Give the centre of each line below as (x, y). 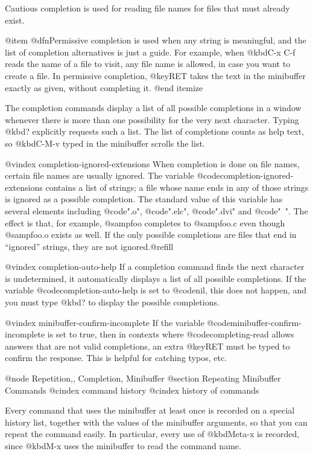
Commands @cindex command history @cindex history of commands (132, 390)
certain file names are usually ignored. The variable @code (112, 175)
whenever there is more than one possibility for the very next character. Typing (152, 119)
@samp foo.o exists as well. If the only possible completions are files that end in (151, 235)
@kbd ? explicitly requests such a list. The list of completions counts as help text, (155, 131)
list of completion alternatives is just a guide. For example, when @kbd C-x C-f (150, 52)
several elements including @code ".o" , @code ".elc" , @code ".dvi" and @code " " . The (156, 210)
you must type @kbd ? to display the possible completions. (112, 302)
